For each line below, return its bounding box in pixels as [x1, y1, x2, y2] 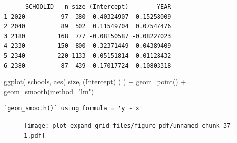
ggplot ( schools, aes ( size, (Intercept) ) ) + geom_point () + [4, 76, 186, 87]
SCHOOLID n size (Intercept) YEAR [25, 3, 171, 10]
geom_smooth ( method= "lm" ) [4, 86, 94, 96]
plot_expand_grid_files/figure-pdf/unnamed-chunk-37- [52, 122, 234, 129]
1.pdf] [24, 132, 45, 139]
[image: [24, 122, 49, 129]
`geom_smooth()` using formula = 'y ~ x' [4, 105, 143, 112]
